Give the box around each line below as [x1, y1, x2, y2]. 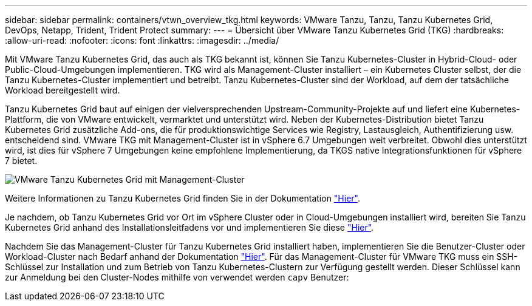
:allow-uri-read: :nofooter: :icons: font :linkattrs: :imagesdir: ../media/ [5, 35, 279, 46]
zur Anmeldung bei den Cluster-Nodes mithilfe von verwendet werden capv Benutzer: [5, 272, 349, 282]
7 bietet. [5, 155, 38, 166]
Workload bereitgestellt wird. [5, 85, 120, 95]
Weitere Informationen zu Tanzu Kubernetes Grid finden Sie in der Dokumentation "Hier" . [5, 193, 361, 203]
